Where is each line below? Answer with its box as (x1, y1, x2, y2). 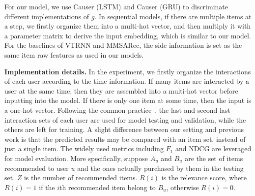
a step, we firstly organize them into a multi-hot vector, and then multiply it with (4, 21, 251, 31)
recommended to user (4, 163, 69, 173)
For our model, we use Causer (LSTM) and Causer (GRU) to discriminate (4, 1, 228, 11)
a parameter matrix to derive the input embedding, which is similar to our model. (4, 30, 251, 40)
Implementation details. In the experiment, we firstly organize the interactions (4, 66, 251, 76)
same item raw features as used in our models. (4, 49, 144, 60)
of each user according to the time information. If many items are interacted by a (4, 76, 250, 86)
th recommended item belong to (59, 182, 156, 192)
